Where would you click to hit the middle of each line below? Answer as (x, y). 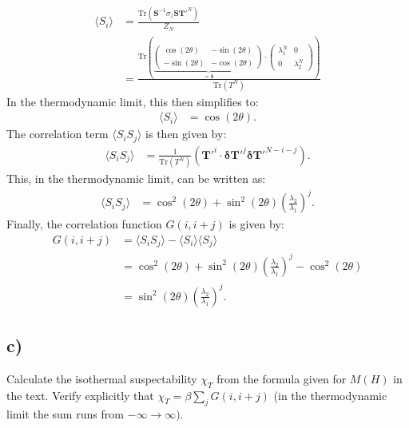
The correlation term (58, 134)
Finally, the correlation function (84, 224)
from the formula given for (282, 378)
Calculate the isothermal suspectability (102, 378)
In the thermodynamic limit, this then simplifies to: (133, 101)
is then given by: (186, 134)
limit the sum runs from (65, 414)
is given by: (256, 224)
